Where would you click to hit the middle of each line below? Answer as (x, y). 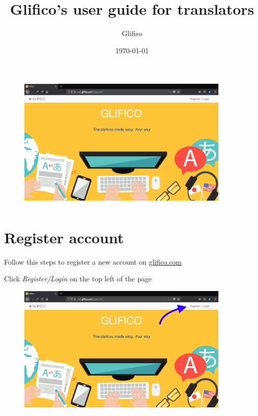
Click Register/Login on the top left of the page (78, 279)
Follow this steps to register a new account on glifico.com (93, 261)
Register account (64, 237)
